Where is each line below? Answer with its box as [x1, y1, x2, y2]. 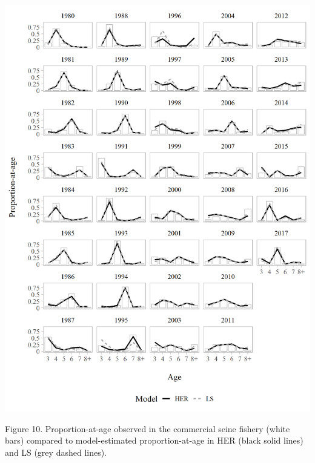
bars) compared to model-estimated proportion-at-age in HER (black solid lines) [5, 434, 303, 447]
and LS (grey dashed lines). [5, 445, 107, 458]
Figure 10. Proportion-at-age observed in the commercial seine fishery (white [5, 422, 290, 435]
